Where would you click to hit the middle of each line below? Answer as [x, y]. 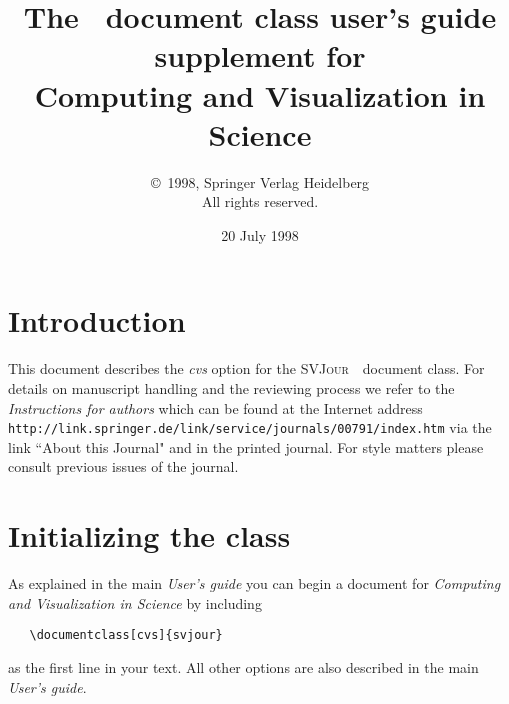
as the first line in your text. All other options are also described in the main [243, 667]
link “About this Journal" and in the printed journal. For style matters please [246, 446]
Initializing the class [149, 535]
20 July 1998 [260, 234]
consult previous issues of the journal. [123, 466]
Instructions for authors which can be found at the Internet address [215, 407]
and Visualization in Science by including [135, 602]
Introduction [97, 320]
